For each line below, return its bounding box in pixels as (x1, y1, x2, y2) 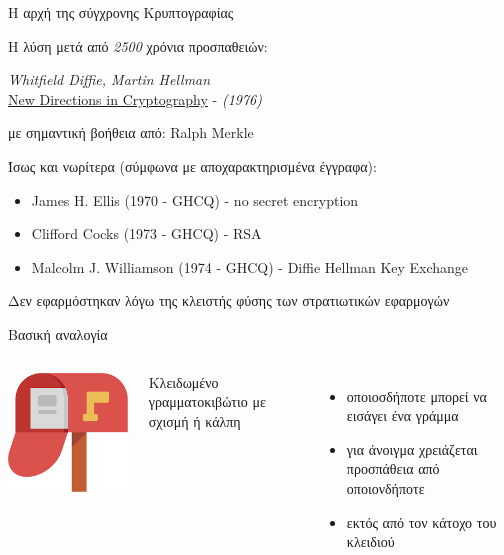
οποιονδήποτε (346, 477, 425, 498)
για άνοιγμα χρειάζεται (346, 438, 478, 459)
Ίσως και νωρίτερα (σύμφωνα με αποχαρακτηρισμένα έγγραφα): (8, 155, 377, 176)
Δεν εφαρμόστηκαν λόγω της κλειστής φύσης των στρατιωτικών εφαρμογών (8, 290, 450, 311)
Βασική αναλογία (8, 323, 108, 344)
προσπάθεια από (346, 458, 440, 479)
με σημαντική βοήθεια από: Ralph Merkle (8, 122, 254, 143)
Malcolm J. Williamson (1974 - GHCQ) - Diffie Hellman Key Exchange (31, 256, 469, 277)
